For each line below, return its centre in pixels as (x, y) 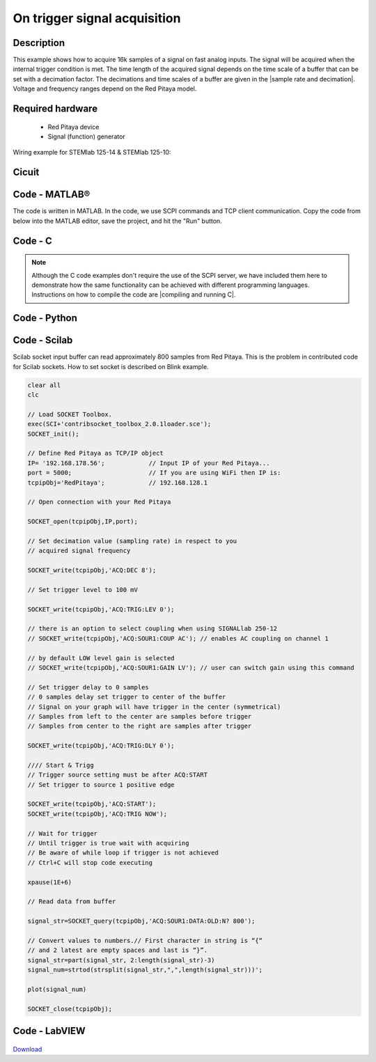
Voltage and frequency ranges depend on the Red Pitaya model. (105, 89)
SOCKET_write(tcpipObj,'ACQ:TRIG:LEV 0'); (101, 609)
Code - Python (45, 318)
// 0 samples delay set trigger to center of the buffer (127, 697)
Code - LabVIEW (49, 1031)
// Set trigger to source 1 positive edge (101, 784)
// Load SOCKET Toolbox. (70, 414)
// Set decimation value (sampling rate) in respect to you (132, 541)
